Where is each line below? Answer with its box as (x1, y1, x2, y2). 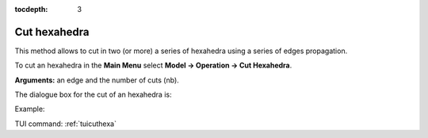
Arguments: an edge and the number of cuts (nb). (14, 75, 180, 85)
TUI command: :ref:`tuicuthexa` (14, 119, 117, 128)
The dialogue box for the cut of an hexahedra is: (14, 90, 172, 99)
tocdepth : (14, 5, 48, 13)
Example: (14, 104, 45, 114)
